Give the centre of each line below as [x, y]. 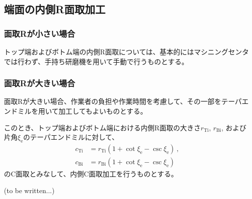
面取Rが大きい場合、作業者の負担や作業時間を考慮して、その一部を [113, 101]
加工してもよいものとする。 [103, 111]
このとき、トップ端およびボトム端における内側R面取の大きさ [102, 127]
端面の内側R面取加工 [55, 9]
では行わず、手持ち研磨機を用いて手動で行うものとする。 [96, 61]
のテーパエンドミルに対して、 [71, 137]
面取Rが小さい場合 [39, 33]
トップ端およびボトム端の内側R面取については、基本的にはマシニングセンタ [126, 51]
